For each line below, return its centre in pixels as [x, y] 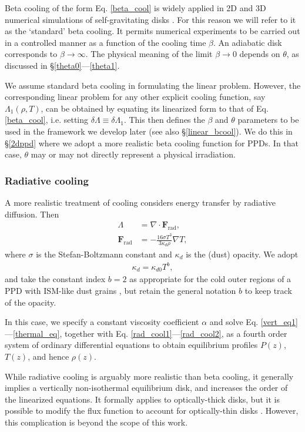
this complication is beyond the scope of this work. [96, 422]
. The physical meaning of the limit [149, 54]
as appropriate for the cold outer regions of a [210, 279]
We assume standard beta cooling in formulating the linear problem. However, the [153, 85]
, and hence [48, 356]
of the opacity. [31, 302]
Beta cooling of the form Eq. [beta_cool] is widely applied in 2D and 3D [135, 8]
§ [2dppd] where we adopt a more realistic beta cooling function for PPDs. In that [152, 143]
